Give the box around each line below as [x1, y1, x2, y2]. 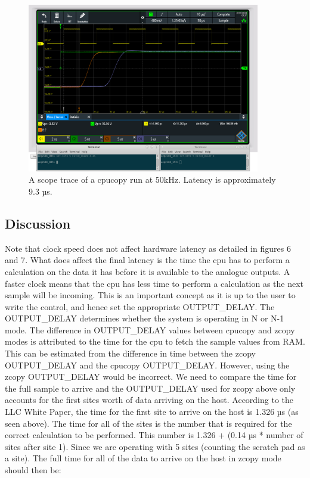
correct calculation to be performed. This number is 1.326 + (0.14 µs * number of [5, 429, 303, 441]
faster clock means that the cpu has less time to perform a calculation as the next [5, 277, 304, 289]
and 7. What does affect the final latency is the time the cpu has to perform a [5, 254, 290, 266]
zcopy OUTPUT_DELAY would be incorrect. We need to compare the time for [5, 370, 297, 383]
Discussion [5, 214, 71, 232]
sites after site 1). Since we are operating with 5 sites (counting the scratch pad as [5, 440, 305, 452]
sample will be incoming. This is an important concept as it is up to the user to [5, 289, 296, 301]
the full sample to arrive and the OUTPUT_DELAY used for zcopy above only [5, 382, 296, 394]
